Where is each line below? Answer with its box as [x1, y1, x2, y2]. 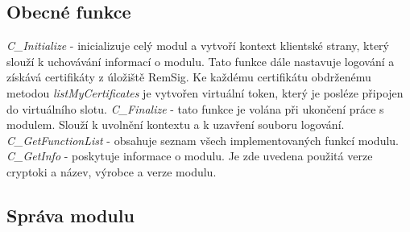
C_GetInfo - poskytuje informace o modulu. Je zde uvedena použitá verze [6, 147, 373, 164]
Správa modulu [6, 202, 135, 227]
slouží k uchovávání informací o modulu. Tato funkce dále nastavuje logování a [6, 52, 395, 69]
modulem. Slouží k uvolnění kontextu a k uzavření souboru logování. [6, 116, 345, 133]
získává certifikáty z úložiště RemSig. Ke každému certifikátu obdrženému [6, 68, 371, 85]
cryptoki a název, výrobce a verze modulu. [6, 163, 217, 180]
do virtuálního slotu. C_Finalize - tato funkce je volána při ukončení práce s [6, 100, 384, 117]
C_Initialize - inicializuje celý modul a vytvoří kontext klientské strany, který [6, 37, 389, 54]
